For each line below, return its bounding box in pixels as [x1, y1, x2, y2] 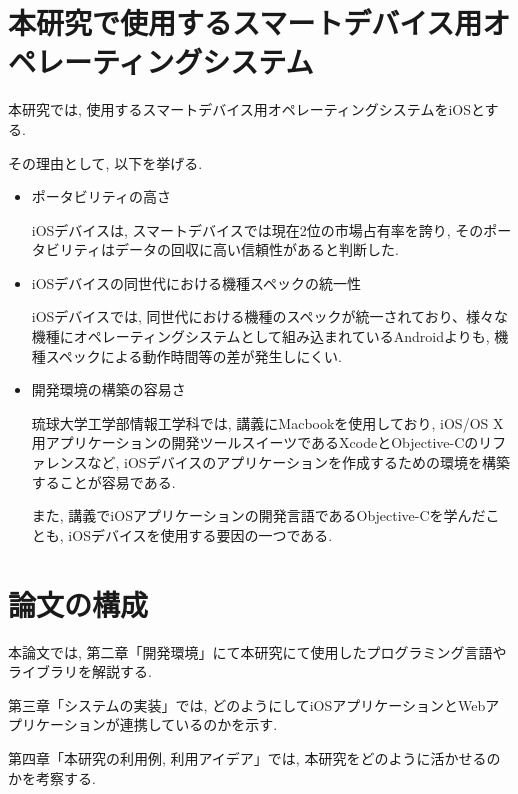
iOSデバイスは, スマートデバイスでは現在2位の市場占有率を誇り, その [31, 219, 484, 240]
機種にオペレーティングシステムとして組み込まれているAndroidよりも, [31, 326, 490, 347]
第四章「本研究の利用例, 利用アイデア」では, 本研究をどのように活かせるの [8, 747, 501, 768]
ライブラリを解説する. [8, 661, 152, 682]
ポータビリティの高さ [31, 186, 171, 207]
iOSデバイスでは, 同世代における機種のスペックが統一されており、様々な [31, 306, 509, 327]
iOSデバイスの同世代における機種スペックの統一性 [31, 272, 361, 293]
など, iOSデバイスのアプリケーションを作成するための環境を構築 [87, 452, 510, 473]
